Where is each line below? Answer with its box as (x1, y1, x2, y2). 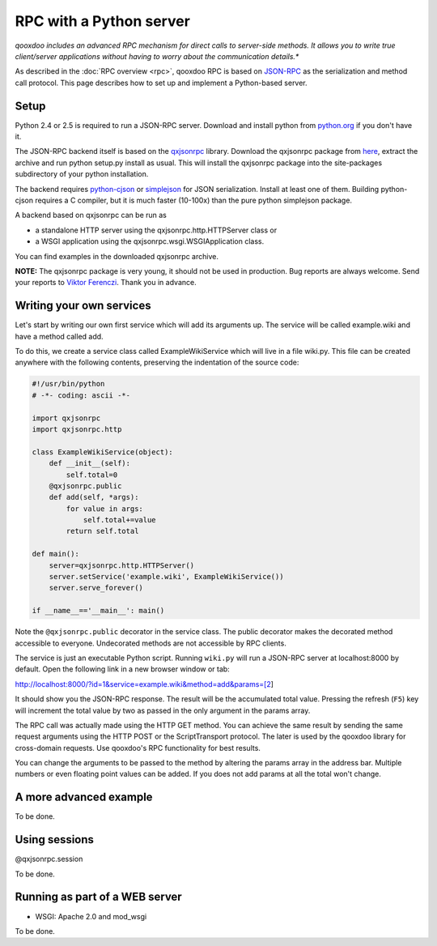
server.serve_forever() (49, 583, 143, 593)
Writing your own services (15, 299, 151, 313)
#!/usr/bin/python (32, 379, 105, 389)
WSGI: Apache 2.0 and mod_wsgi (35, 911, 147, 921)
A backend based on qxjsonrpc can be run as (15, 211, 168, 220)
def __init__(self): (49, 458, 131, 468)
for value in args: (66, 504, 143, 513)
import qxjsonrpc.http (32, 424, 122, 433)
